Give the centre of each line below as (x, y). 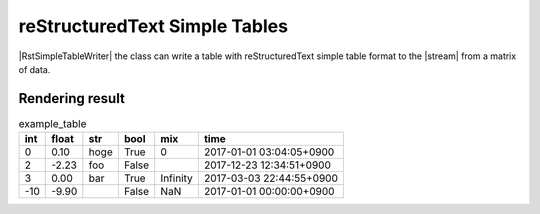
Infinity (177, 178)
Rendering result (71, 98)
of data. (34, 69)
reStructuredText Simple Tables (153, 26)
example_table (52, 124)
